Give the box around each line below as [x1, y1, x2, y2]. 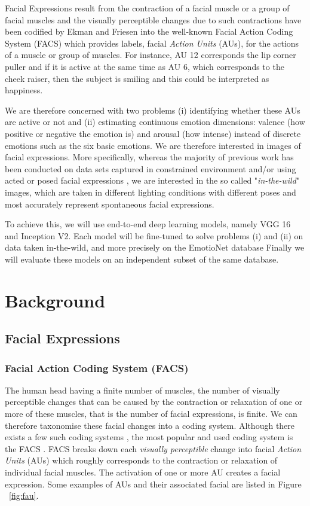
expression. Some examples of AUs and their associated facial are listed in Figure [5, 477, 302, 490]
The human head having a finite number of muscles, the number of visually [5, 383, 280, 396]
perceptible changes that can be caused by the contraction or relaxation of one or [5, 395, 303, 408]
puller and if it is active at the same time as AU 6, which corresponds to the [5, 60, 284, 72]
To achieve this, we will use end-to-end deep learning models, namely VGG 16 [5, 218, 291, 230]
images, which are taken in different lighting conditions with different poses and [5, 185, 296, 198]
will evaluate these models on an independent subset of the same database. [5, 252, 279, 265]
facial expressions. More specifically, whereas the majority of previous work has [5, 151, 294, 163]
